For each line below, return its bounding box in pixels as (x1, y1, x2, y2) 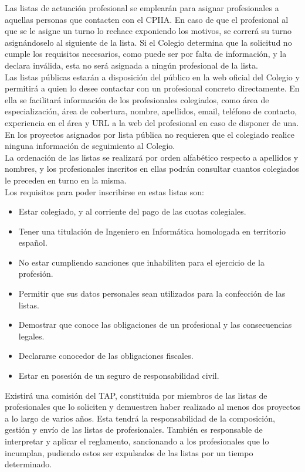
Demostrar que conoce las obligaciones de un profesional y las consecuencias (18, 318, 292, 331)
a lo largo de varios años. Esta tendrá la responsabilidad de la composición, (5, 412, 275, 424)
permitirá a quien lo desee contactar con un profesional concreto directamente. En (5, 82, 300, 94)
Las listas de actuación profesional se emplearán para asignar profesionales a (5, 2, 279, 13)
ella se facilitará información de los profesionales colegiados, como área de (5, 93, 269, 106)
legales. (18, 330, 45, 342)
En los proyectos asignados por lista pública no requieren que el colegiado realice (5, 128, 294, 140)
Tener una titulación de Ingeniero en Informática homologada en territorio (18, 225, 286, 237)
